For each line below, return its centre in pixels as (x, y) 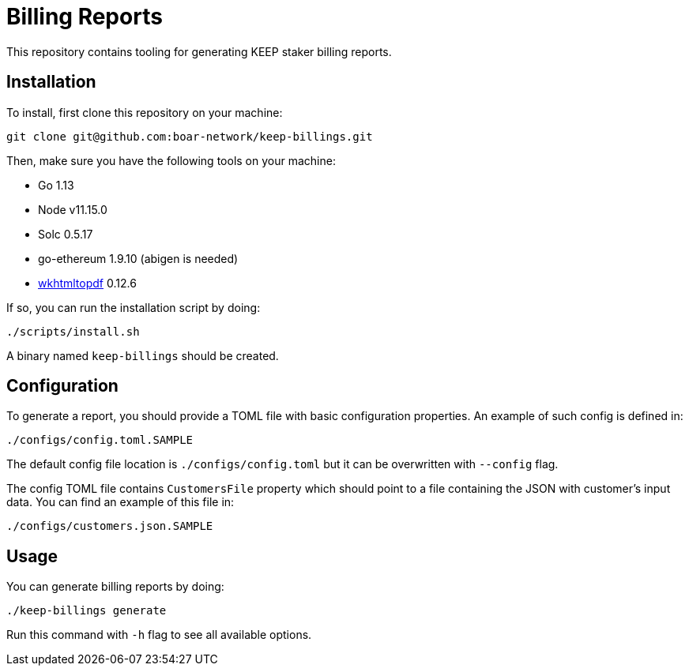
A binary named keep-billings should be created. (143, 355)
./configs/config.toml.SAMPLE (100, 440)
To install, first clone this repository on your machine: (145, 112)
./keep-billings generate (87, 611)
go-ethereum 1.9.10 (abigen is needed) (138, 258)
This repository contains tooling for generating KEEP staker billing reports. (199, 51)
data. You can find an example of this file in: (120, 502)
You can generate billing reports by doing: (115, 587)
